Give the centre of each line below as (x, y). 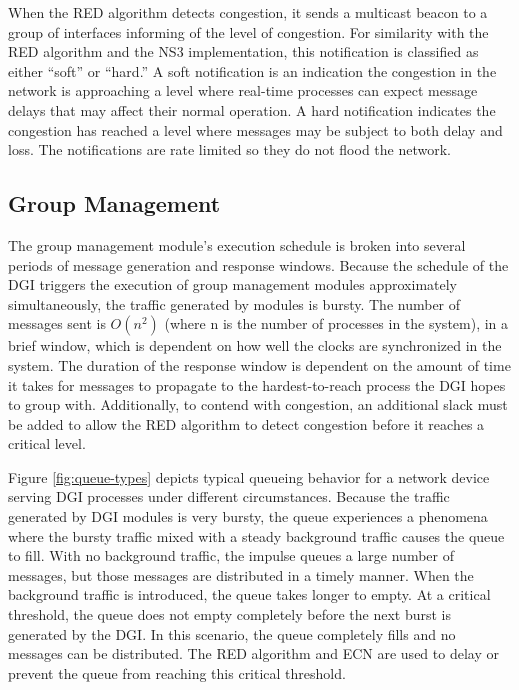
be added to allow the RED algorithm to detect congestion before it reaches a (246, 423)
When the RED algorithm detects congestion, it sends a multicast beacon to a (248, 12)
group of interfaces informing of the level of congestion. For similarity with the (248, 31)
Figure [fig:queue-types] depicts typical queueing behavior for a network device (249, 476)
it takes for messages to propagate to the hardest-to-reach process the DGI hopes (257, 384)
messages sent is (57, 323)
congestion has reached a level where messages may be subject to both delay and (255, 129)
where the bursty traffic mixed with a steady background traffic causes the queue (256, 535)
